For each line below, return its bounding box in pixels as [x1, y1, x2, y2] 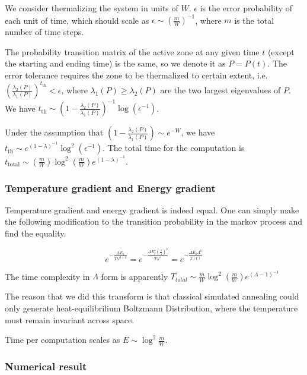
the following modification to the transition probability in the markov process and [5, 215, 303, 228]
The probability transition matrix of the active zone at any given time [5, 45, 260, 58]
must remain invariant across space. [5, 313, 135, 326]
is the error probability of [200, 2, 293, 14]
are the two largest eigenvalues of [160, 83, 281, 96]
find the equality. [5, 227, 66, 240]
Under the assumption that [5, 126, 104, 138]
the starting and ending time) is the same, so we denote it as [5, 57, 226, 70]
